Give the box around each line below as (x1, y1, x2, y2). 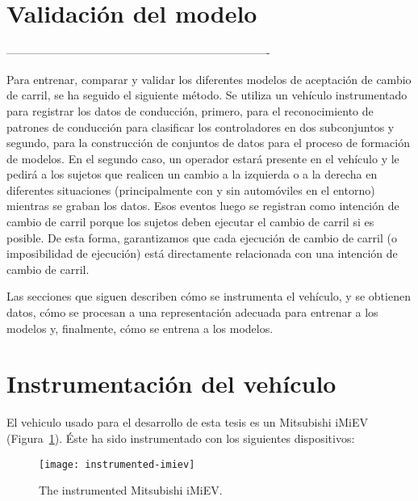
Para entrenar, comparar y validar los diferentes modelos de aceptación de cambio (6, 70, 412, 87)
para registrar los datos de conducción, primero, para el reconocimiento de (6, 102, 374, 119)
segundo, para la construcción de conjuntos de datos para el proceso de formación (6, 134, 410, 151)
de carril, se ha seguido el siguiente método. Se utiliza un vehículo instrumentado (6, 86, 408, 103)
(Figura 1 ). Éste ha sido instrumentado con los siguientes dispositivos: (6, 429, 355, 446)
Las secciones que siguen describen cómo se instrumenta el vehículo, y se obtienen (6, 288, 411, 305)
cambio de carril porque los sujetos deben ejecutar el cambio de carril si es (6, 213, 374, 230)
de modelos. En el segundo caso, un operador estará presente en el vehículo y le (6, 149, 399, 166)
